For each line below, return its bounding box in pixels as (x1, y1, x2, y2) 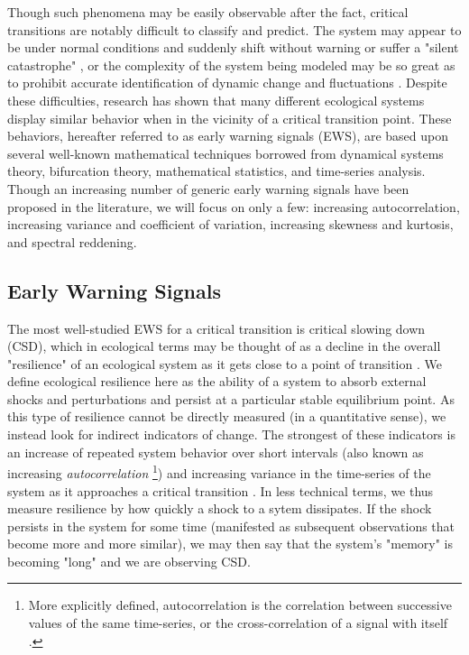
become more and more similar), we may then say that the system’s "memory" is (7, 534, 453, 553)
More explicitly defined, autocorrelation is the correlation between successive (28, 595, 452, 614)
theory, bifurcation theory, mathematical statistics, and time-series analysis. (7, 161, 426, 180)
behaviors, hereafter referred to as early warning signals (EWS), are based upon (7, 126, 449, 145)
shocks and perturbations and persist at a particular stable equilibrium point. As (7, 389, 455, 408)
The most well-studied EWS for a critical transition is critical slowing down (7, 318, 426, 337)
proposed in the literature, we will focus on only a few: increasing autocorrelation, (7, 197, 460, 216)
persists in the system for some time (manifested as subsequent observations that (7, 516, 455, 535)
